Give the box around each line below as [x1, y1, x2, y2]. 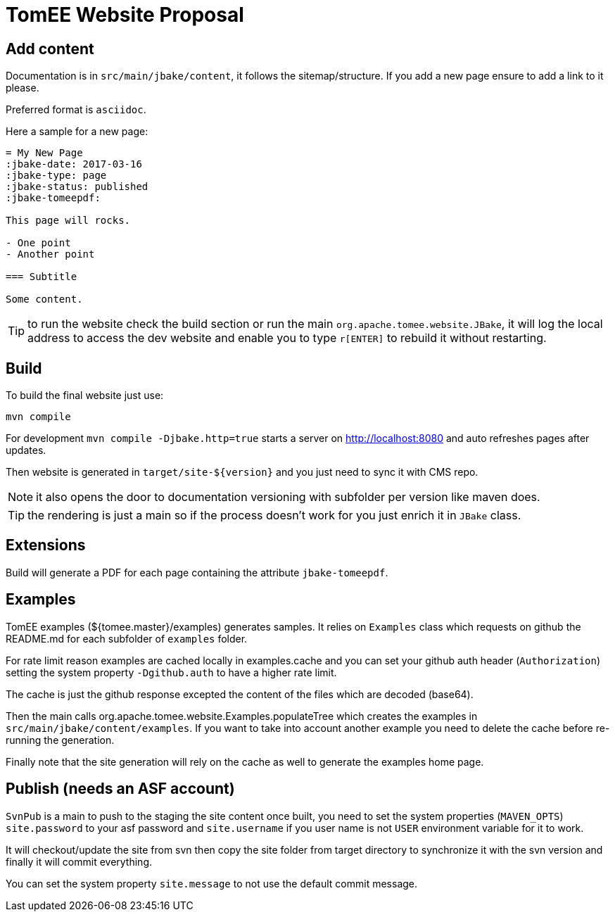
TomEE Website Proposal [6, 3, 244, 27]
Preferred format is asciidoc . [6, 103, 146, 116]
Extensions [6, 536, 86, 555]
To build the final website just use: [6, 389, 164, 402]
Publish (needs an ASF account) [6, 780, 235, 798]
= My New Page [6, 147, 83, 159]
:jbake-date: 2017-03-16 [6, 158, 142, 170]
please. [6, 82, 39, 94]
